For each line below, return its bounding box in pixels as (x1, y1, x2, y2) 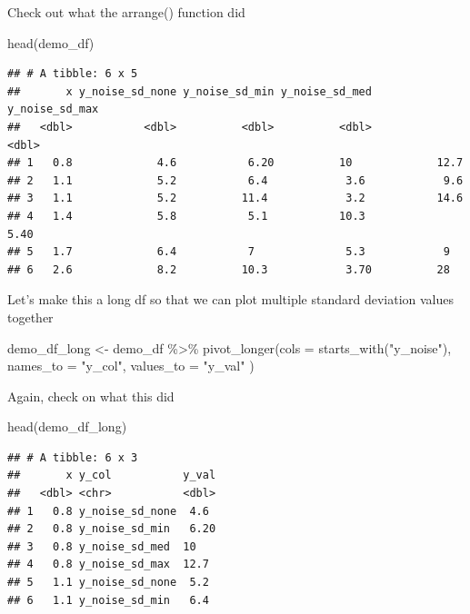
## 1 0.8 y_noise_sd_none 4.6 (7, 504, 209, 518)
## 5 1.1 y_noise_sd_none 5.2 (7, 576, 209, 589)
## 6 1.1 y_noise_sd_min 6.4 (7, 593, 209, 607)
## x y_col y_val (7, 469, 216, 482)
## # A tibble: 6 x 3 (7, 451, 138, 464)
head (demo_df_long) (7, 417, 127, 436)
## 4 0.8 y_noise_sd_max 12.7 (7, 558, 209, 571)
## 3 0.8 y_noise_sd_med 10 (7, 540, 196, 553)
